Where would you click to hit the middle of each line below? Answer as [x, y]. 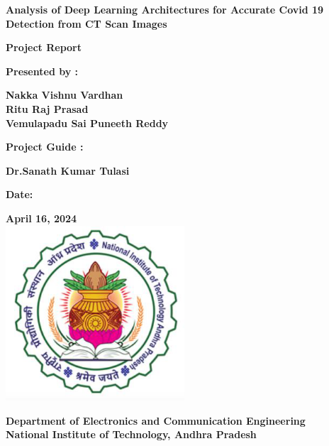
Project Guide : [45, 147]
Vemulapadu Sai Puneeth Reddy [87, 123]
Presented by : [42, 71]
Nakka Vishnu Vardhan [65, 95]
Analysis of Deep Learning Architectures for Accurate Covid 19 [165, 9]
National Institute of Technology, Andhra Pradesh [131, 434]
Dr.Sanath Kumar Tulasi [68, 170]
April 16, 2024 [41, 218]
